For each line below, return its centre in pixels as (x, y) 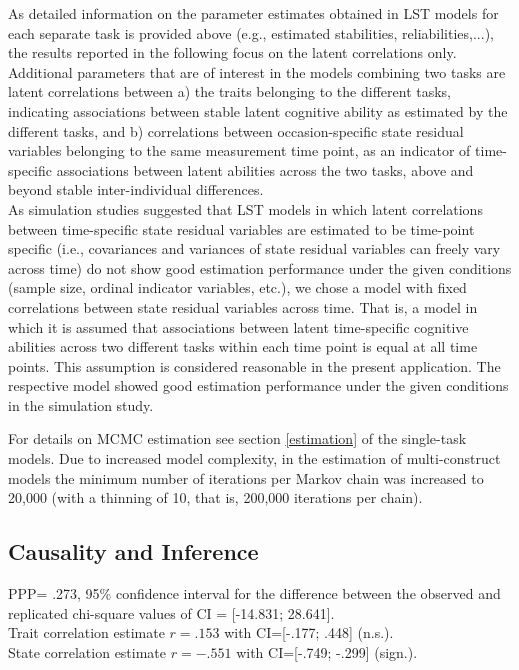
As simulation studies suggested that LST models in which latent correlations (245, 208)
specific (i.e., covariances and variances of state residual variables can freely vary (254, 248)
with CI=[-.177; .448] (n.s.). (309, 632)
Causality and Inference (133, 551)
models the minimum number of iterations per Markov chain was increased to (246, 477)
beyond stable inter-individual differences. (136, 189)
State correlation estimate (87, 651)
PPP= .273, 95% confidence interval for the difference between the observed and (254, 593)
